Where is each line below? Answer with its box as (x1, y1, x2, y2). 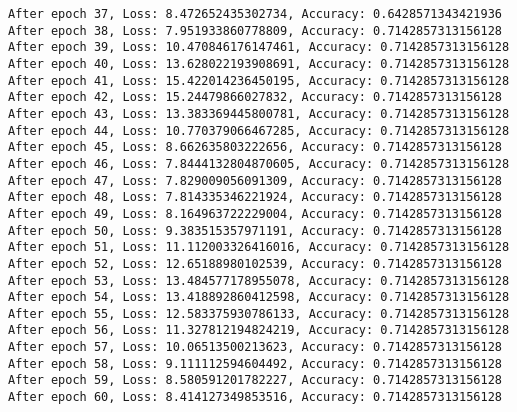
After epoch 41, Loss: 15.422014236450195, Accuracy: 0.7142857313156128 (8, 73, 510, 88)
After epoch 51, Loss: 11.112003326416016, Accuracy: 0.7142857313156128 (8, 240, 510, 255)
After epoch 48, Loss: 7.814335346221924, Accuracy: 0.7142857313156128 (8, 190, 502, 205)
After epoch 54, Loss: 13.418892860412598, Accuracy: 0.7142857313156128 (8, 290, 510, 305)
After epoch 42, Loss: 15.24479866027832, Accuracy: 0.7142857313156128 (8, 90, 502, 105)
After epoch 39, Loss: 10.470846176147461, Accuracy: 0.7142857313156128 (8, 40, 510, 55)
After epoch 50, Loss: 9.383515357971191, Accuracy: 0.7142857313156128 (8, 223, 502, 238)
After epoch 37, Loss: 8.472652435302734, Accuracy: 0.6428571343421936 (8, 7, 502, 21)
